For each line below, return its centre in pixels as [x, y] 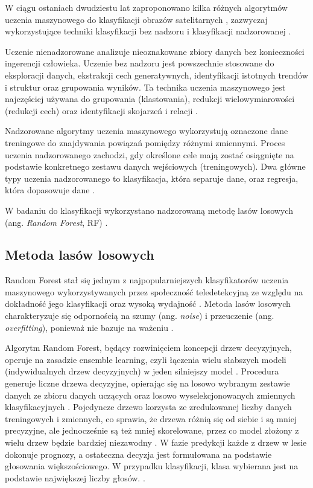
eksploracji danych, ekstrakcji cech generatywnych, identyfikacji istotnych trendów [156, 75]
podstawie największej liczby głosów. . [75, 477]
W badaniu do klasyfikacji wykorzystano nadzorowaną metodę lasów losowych [149, 210]
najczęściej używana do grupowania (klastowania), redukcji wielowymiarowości [150, 99]
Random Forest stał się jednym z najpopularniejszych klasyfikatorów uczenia [147, 280]
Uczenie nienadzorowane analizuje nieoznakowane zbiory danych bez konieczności [155, 51]
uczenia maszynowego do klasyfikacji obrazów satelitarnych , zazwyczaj [136, 19]
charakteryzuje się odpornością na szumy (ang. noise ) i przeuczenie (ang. [140, 316]
